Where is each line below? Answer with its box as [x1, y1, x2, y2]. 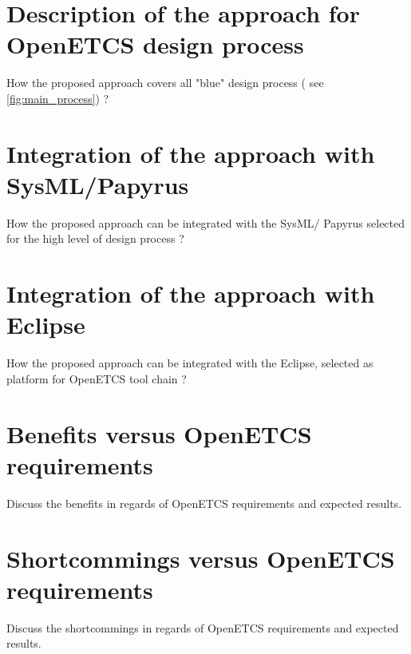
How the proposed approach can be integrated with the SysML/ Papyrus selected [6, 214, 405, 231]
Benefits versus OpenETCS [6, 417, 312, 450]
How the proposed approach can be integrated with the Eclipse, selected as [6, 355, 373, 371]
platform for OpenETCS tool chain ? [6, 370, 187, 386]
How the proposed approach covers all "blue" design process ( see [6, 74, 324, 91]
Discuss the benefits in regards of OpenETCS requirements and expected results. [6, 494, 402, 511]
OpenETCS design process [6, 28, 304, 61]
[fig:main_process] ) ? [6, 89, 109, 106]
